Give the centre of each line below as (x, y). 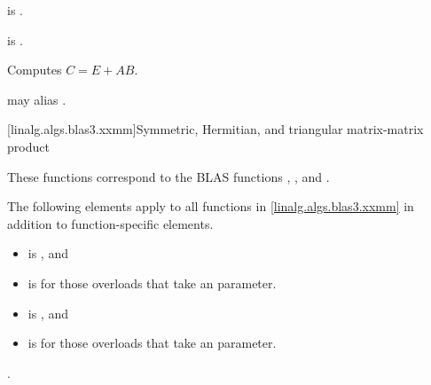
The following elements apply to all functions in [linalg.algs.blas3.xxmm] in (211, 206)
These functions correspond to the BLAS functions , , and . (168, 176)
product (28, 146)
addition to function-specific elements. (110, 223)
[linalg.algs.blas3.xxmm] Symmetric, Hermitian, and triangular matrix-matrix (215, 129)
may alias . (37, 99)
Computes (35, 70)
